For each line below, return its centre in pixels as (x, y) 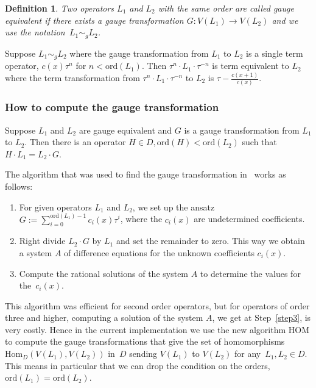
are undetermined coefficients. (249, 219)
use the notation (35, 32)
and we (285, 20)
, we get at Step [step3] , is (262, 318)
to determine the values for (250, 273)
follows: (19, 186)
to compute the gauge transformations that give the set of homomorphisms (145, 341)
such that (259, 142)
